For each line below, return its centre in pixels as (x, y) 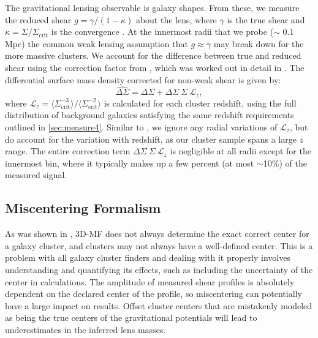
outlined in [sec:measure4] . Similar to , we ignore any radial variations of (141, 127)
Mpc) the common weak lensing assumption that (97, 43)
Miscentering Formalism (83, 208)
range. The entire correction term (68, 151)
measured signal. (36, 175)
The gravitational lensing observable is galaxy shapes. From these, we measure (152, 7)
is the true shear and (266, 19)
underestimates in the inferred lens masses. (85, 329)
